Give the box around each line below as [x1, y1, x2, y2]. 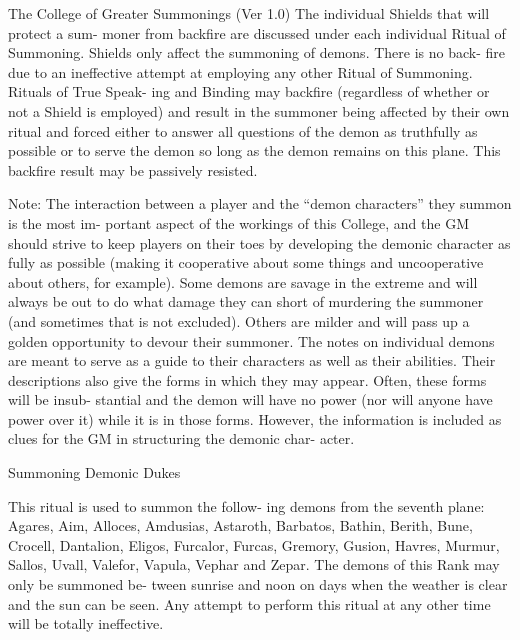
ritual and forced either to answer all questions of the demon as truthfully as [8, 120, 478, 141]
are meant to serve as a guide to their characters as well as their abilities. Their [8, 350, 496, 371]
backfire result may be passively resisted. [8, 159, 258, 180]
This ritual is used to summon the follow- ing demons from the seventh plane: [8, 495, 485, 516]
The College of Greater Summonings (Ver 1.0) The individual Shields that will [8, 3, 490, 23]
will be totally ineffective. [8, 613, 164, 634]
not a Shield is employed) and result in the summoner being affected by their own [8, 100, 510, 121]
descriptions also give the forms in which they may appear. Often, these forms [8, 369, 487, 390]
